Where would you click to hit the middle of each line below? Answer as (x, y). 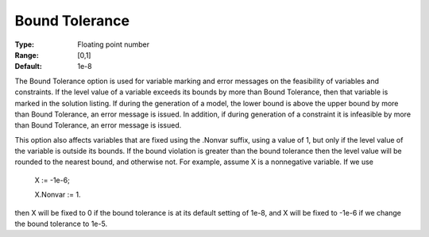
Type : (25, 44)
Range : (27, 55)
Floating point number (114, 44)
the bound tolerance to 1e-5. (61, 224)
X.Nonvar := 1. (58, 195)
